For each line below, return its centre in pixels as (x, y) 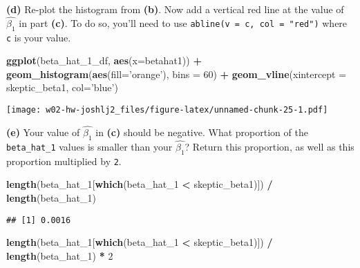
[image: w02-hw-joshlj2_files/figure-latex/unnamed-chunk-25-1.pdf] (167, 110)
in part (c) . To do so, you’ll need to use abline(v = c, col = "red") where (183, 22)
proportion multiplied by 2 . (64, 161)
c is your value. (39, 37)
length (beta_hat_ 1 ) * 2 (60, 255)
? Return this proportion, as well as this (269, 146)
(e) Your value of (43, 132)
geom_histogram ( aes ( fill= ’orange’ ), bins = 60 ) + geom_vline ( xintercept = (177, 74)
